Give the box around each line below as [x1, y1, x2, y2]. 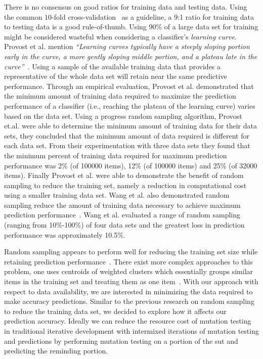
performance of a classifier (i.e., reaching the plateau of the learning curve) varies [4, 100, 255, 111]
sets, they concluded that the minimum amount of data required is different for [4, 130, 249, 141]
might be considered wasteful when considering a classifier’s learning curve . [4, 31, 237, 41]
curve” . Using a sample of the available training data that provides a [4, 61, 221, 71]
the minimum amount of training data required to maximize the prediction [4, 91, 236, 101]
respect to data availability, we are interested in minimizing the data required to [4, 286, 253, 296]
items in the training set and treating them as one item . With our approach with [4, 276, 258, 287]
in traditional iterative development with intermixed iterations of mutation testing [4, 326, 259, 336]
